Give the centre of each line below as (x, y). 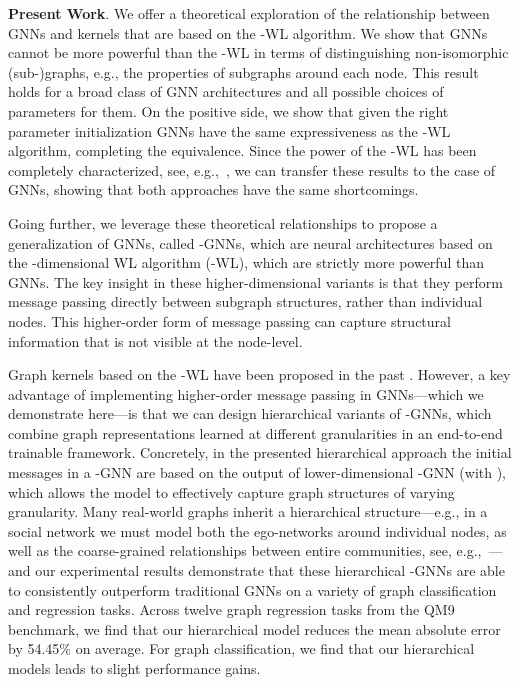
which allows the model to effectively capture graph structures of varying (231, 491)
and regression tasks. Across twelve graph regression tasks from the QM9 (231, 609)
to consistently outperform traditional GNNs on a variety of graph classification (252, 589)
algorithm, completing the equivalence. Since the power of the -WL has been (242, 150)
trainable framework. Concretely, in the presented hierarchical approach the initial (260, 452)
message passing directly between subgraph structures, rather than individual (245, 301)
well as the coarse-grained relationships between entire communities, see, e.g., (245, 550)
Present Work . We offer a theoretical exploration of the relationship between (249, 13)
